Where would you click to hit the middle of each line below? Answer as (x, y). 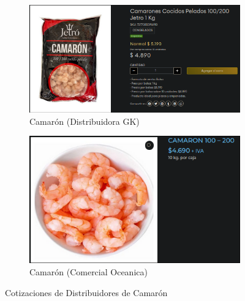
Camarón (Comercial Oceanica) (89, 271)
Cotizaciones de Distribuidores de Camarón (86, 292)
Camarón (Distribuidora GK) (85, 121)
